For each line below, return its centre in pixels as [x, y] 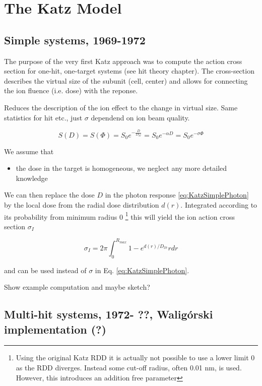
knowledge [32, 178]
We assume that [29, 151]
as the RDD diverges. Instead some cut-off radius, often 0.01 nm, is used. [129, 368]
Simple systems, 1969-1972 [75, 40]
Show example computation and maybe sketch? [77, 287]
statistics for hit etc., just [43, 117]
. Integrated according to [219, 204]
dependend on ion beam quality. [140, 117]
